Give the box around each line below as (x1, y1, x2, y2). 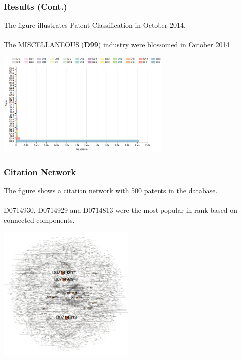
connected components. (4, 214, 75, 225)
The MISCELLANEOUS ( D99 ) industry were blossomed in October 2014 (4, 39, 230, 50)
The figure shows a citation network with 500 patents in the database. (4, 185, 218, 195)
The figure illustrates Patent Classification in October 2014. (4, 20, 186, 30)
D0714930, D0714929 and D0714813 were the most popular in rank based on (4, 205, 238, 215)
